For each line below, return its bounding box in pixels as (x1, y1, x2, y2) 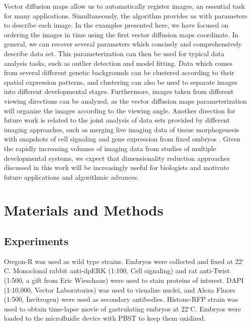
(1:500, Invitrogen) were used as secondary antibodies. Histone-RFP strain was (4, 294, 238, 304)
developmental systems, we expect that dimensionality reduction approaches (4, 153, 230, 163)
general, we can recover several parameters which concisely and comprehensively (4, 39, 242, 49)
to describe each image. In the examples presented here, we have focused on (4, 20, 229, 30)
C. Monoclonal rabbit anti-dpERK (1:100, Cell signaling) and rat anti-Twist (4, 265, 230, 276)
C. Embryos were (190, 303, 241, 313)
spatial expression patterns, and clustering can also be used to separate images (4, 77, 237, 87)
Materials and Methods (4, 200, 164, 220)
